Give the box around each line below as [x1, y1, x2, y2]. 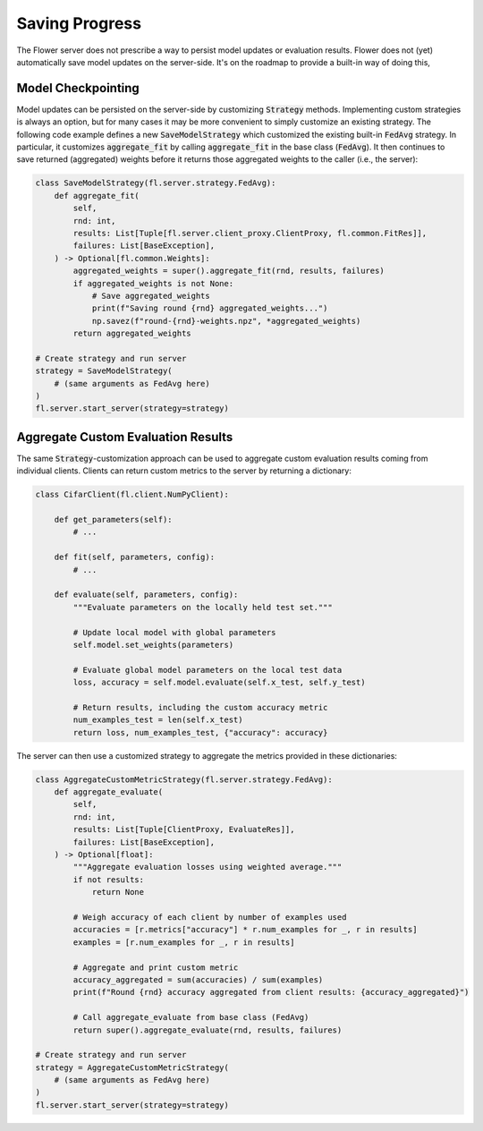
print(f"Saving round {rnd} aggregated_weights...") [91, 303, 328, 313]
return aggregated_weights [72, 328, 191, 339]
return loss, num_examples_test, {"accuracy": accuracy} [72, 727, 328, 737]
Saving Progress [16, 13, 142, 33]
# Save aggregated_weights [91, 291, 210, 301]
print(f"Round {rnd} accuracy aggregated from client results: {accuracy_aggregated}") [72, 987, 470, 998]
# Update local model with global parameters [72, 627, 276, 637]
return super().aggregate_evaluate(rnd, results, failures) [72, 1025, 343, 1035]
